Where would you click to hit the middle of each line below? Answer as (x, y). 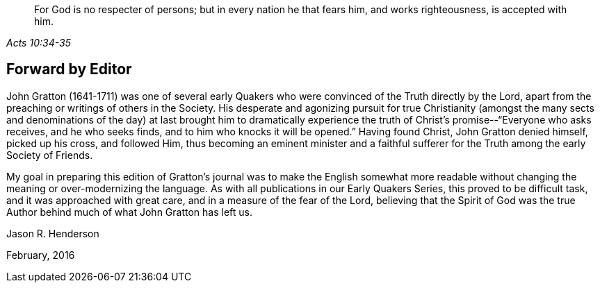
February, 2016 (41, 255)
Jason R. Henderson (53, 233)
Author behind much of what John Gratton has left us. (129, 212)
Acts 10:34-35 (39, 43)
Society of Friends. (50, 155)
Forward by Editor (69, 69)
